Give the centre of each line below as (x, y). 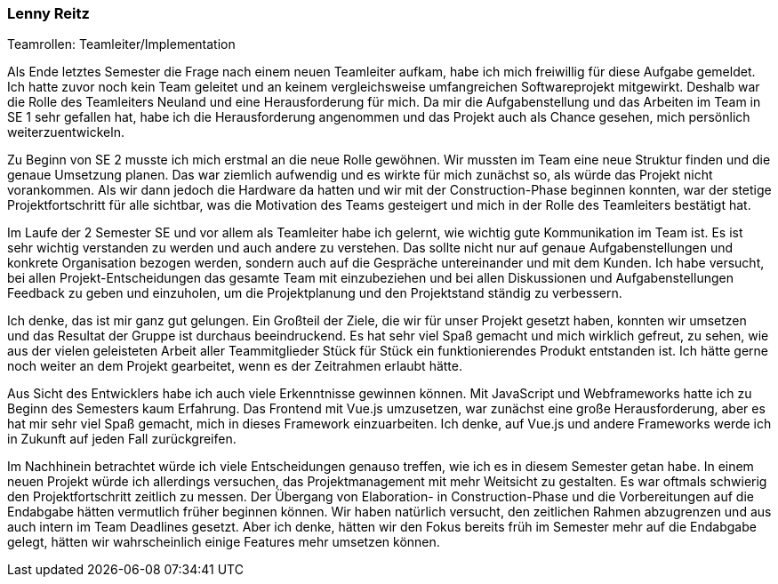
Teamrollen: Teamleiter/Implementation (121, 44)
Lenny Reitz (48, 13)
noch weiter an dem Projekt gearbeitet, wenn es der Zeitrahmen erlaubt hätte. (235, 366)
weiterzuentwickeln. (66, 132)
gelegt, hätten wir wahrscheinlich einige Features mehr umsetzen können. (224, 542)
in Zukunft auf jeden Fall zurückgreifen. (122, 439)
